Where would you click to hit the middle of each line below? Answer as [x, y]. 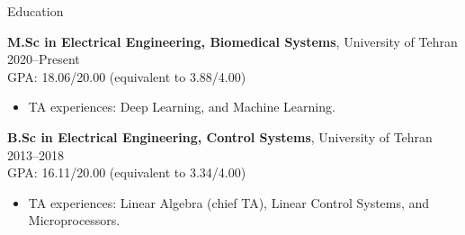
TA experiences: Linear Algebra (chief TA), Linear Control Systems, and [229, 202]
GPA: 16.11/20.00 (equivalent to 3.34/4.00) [127, 172]
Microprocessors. [74, 220]
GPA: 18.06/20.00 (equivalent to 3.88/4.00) [127, 76]
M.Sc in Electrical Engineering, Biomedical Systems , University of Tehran [232, 41]
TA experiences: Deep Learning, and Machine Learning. [182, 107]
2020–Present [44, 59]
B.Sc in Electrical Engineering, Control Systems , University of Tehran [220, 136]
